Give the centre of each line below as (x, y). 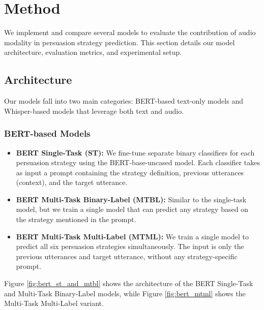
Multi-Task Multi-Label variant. (54, 303)
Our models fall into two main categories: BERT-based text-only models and (124, 101)
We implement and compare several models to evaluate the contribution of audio (130, 32)
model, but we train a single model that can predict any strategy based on (132, 209)
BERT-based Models (47, 133)
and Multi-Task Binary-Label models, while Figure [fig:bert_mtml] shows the (125, 293)
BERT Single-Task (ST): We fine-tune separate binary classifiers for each (135, 152)
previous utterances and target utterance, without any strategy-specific (127, 256)
